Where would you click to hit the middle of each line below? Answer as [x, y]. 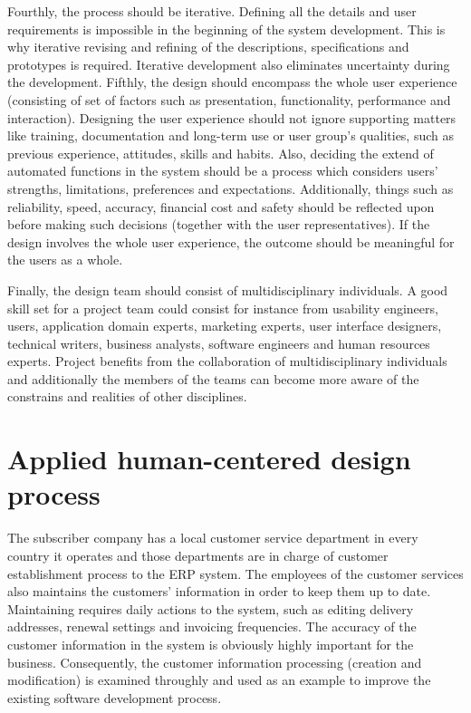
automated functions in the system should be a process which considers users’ [223, 171]
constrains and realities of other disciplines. [127, 396]
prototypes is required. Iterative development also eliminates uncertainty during [229, 64]
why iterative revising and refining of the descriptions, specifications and [208, 47]
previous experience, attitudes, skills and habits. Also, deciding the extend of [221, 153]
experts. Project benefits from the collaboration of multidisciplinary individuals [227, 361]
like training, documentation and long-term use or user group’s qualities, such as [231, 135]
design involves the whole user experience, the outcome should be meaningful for [231, 241]
